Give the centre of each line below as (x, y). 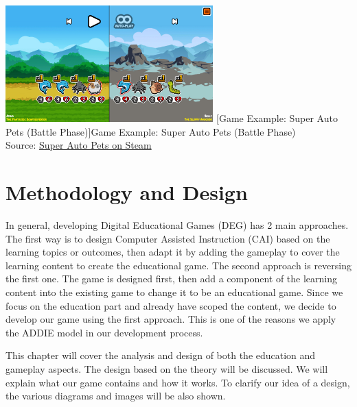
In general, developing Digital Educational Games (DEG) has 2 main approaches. (177, 224)
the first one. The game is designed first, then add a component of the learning (172, 279)
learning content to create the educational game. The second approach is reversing (178, 265)
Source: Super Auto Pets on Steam (79, 145)
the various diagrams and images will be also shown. (116, 396)
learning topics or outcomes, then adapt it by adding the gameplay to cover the (173, 252)
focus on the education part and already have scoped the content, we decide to (171, 305)
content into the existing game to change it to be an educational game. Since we (174, 292)
